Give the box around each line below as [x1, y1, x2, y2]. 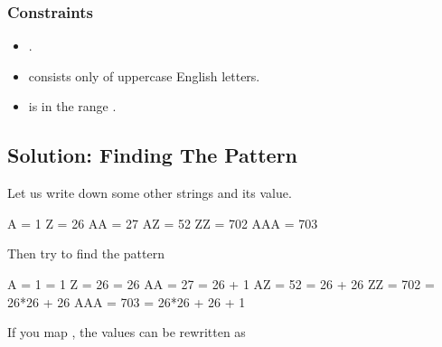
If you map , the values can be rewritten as [7, 323, 246, 342]
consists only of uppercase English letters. [28, 66, 260, 85]
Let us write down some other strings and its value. [7, 183, 292, 202]
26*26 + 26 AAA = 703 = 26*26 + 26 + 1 [7, 292, 246, 311]
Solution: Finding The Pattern [7, 141, 298, 169]
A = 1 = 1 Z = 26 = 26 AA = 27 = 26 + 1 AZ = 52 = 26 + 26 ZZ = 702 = [7, 274, 435, 293]
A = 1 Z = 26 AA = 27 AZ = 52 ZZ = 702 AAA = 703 [7, 213, 318, 232]
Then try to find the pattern [7, 244, 165, 263]
